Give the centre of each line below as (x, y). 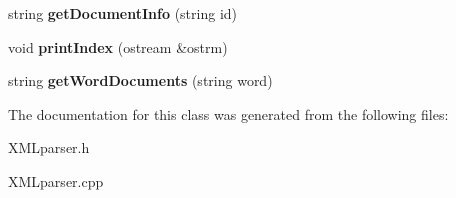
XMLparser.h (49, 147)
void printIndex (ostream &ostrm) (118, 46)
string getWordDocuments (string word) (140, 80)
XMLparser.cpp (56, 180)
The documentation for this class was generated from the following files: (228, 113)
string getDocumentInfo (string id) (123, 13)
